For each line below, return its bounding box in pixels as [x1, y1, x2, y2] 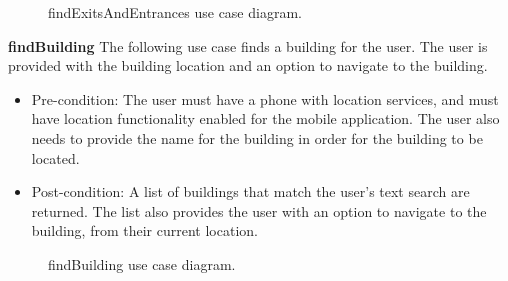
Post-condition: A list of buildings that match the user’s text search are [31, 181, 470, 202]
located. [31, 147, 80, 168]
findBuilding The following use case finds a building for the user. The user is [8, 35, 488, 56]
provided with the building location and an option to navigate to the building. [8, 55, 488, 76]
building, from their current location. [31, 220, 258, 241]
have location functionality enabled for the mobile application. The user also [31, 108, 500, 129]
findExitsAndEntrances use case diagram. [48, 2, 302, 22]
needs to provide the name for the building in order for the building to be [31, 127, 483, 148]
